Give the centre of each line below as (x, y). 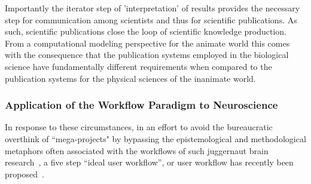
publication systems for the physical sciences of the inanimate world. (130, 78)
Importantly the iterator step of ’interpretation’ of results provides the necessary (153, 8)
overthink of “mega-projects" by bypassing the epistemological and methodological (155, 138)
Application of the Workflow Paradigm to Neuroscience (141, 105)
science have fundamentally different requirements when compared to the (138, 66)
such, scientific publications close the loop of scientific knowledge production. (146, 31)
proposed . (25, 174)
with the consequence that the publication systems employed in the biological (147, 55)
